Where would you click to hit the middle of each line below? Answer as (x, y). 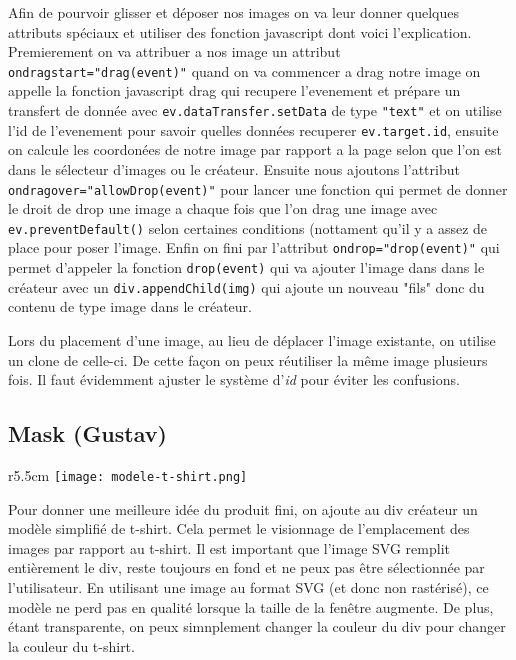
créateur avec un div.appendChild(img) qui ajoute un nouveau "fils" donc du (246, 286)
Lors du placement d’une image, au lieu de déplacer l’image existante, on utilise (252, 340)
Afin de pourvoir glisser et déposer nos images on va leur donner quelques (234, 12)
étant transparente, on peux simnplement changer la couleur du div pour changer (257, 626)
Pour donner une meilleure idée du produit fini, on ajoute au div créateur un (243, 508)
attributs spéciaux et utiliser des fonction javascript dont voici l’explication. (240, 31)
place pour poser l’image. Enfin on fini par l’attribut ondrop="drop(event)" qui (254, 247)
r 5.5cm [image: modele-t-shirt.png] (128, 474)
